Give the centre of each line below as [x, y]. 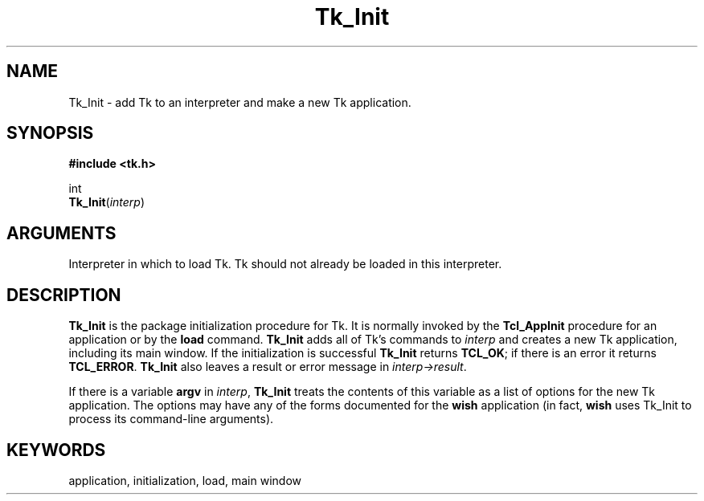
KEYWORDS [56, 450]
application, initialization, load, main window [185, 480]
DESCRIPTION [64, 295]
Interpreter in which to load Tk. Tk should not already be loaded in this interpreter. [285, 264]
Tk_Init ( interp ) [107, 202]
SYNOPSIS [50, 133]
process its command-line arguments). [171, 419]
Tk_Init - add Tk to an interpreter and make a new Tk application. [240, 102]
